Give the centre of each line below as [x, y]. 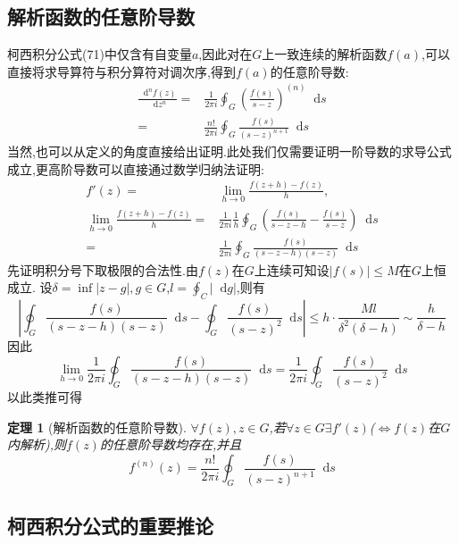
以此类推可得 [45, 396]
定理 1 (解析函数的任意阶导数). [97, 427]
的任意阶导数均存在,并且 [171, 444]
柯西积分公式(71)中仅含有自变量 [100, 54]
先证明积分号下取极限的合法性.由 [103, 269]
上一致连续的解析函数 [325, 54]
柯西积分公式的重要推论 [110, 526]
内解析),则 [37, 444]
